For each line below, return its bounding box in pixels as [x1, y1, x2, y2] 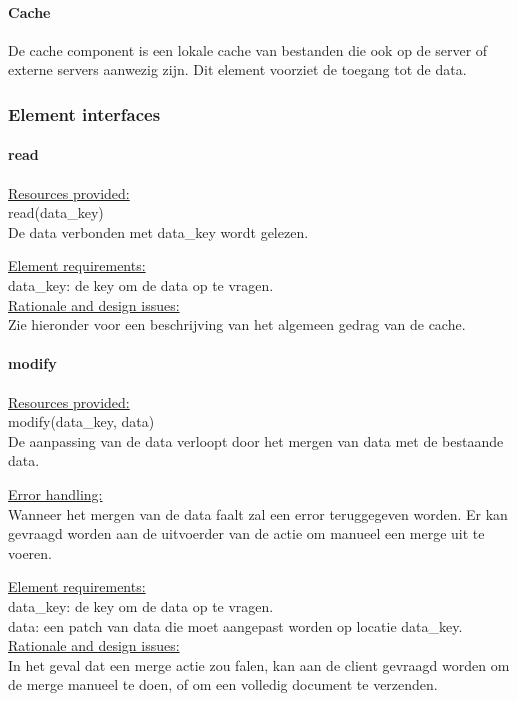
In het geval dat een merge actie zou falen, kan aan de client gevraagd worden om [8, 654, 510, 675]
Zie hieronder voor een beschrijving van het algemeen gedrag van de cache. [8, 314, 466, 335]
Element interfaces [8, 101, 161, 126]
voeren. [8, 542, 52, 563]
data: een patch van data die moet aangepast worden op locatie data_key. [8, 615, 463, 636]
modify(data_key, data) [8, 411, 155, 432]
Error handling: [8, 483, 103, 504]
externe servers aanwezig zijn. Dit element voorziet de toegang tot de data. [8, 59, 467, 80]
